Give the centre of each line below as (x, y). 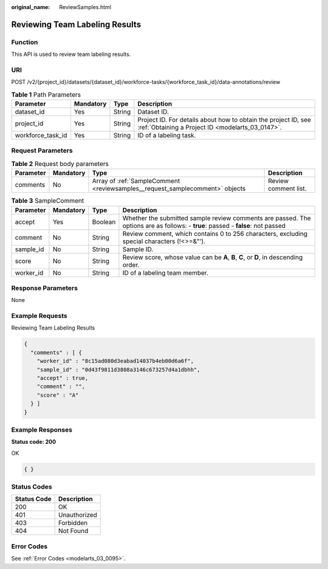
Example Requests (39, 316)
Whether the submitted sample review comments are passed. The (217, 218)
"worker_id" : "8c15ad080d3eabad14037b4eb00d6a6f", (115, 361)
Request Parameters (42, 151)
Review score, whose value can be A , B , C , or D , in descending (213, 257)
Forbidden (73, 523)
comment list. (287, 188)
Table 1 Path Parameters (46, 94)
